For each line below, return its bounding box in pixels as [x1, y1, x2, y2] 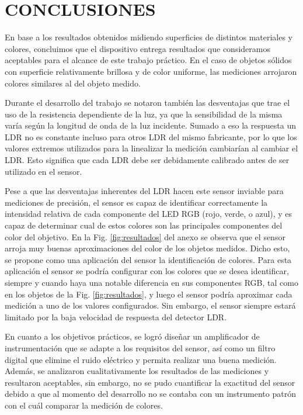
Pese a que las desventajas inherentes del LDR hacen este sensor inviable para [5, 185, 284, 197]
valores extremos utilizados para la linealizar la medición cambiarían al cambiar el [5, 142, 298, 154]
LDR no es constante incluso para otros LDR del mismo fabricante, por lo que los [5, 130, 297, 143]
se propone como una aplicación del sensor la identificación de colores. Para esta [5, 253, 292, 265]
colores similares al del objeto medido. [5, 77, 141, 89]
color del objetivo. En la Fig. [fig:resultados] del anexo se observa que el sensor [5, 230, 285, 243]
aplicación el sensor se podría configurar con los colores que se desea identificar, [5, 265, 289, 277]
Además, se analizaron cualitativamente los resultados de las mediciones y [5, 365, 269, 377]
